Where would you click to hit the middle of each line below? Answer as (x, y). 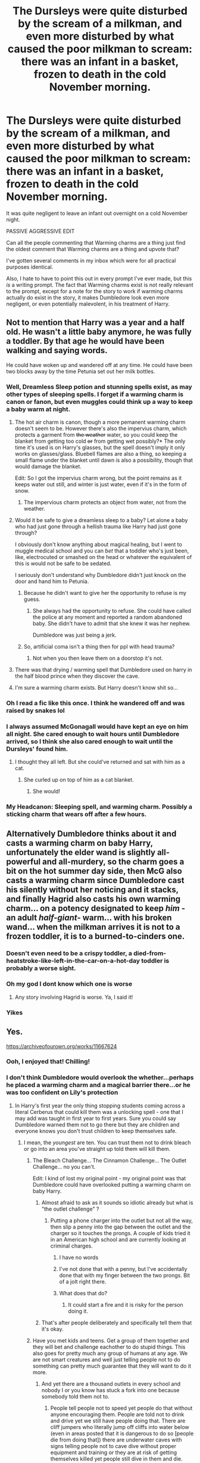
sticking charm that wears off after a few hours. (76, 814)
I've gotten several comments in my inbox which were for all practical (91, 260)
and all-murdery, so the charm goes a (113, 861)
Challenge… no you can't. (64, 1166)
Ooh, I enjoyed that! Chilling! (48, 1061)
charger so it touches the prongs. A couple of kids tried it (120, 1233)
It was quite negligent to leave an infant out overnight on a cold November (97, 213)
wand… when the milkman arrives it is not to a (93, 927)
